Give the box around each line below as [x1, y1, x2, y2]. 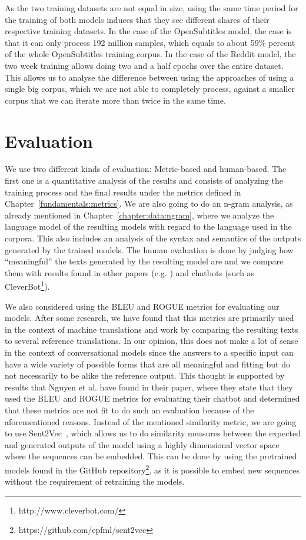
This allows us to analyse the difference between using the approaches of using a [5, 71, 294, 83]
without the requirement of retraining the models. [5, 475, 185, 488]
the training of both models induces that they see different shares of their [5, 13, 270, 25]
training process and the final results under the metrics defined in [5, 185, 241, 198]
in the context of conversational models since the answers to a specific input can [5, 346, 294, 359]
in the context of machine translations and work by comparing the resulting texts [5, 323, 298, 335]
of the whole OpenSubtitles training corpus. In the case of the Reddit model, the [5, 48, 296, 60]
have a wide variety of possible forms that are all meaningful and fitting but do [5, 357, 290, 370]
